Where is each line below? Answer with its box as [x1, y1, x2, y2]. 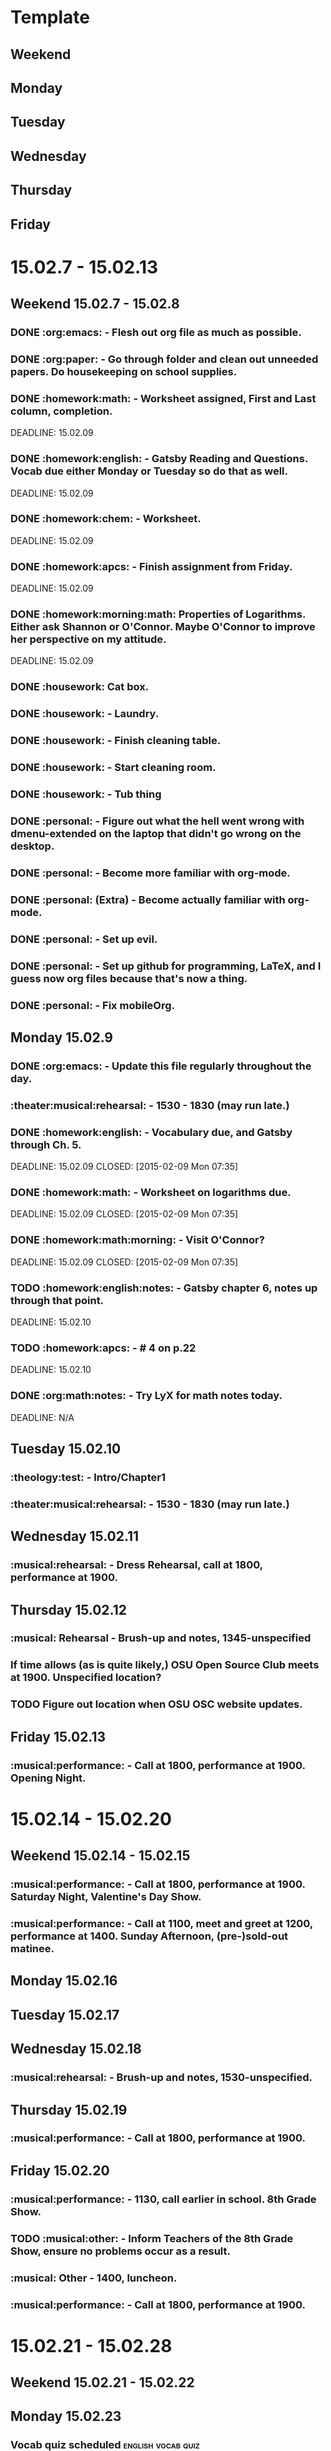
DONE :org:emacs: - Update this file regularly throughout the [10, 1059, 312, 1073]
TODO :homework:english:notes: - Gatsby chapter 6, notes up [10, 1281, 318, 1295]
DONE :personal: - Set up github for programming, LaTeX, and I [10, 959, 322, 973]
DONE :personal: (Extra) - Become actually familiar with [10, 892, 286, 906]
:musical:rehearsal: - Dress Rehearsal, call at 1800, [10, 1558, 263, 1572]
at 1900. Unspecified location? [10, 1671, 162, 1685]
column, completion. [10, 404, 113, 418]
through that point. [10, 1293, 105, 1307]
